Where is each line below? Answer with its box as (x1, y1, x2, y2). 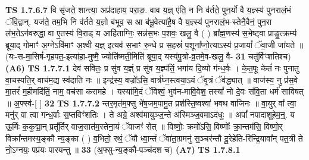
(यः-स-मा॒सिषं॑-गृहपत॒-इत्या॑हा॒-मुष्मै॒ (5, 50, 99, 62)
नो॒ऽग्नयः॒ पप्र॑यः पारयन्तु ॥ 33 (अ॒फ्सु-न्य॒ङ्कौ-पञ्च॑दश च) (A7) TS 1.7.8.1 (5, 143, 241, 156)
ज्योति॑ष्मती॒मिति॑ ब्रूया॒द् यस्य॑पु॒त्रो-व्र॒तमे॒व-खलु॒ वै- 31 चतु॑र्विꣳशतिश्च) (101, 50, 291, 62)
